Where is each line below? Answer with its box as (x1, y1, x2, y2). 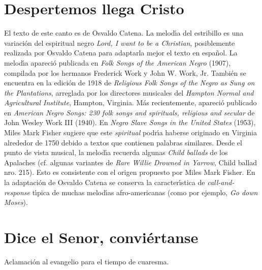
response (4, 187, 30, 197)
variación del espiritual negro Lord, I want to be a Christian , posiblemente (4, 37, 235, 48)
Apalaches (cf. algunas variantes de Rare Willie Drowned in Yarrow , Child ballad (4, 157, 257, 167)
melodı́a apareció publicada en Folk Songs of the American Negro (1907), (4, 57, 231, 68)
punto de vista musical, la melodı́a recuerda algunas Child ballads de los (4, 147, 228, 158)
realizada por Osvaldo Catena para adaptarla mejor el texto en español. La (4, 47, 238, 58)
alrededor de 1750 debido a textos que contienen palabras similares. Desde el (4, 137, 242, 147)
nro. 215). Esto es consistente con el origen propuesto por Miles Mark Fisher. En (4, 167, 255, 177)
